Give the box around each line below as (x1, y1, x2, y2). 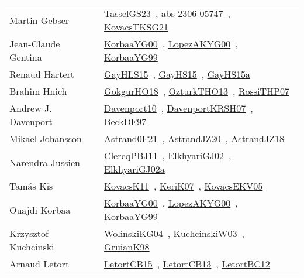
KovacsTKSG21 (104, 20, 169, 33)
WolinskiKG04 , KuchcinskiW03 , (104, 226, 245, 240)
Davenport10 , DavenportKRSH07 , (104, 101, 253, 115)
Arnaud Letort (9, 257, 70, 270)
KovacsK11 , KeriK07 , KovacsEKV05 (104, 179, 263, 193)
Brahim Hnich (9, 84, 67, 98)
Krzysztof (9, 226, 49, 240)
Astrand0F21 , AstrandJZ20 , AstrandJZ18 (104, 132, 284, 145)
